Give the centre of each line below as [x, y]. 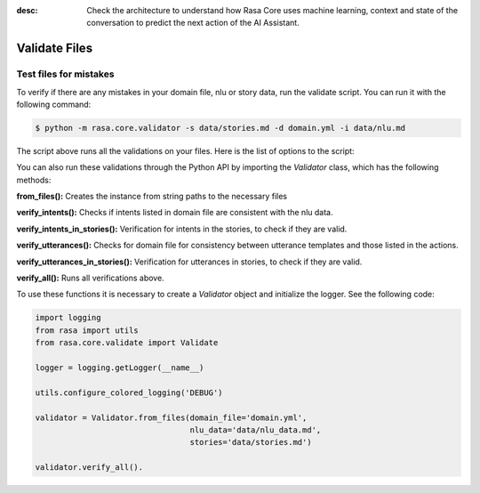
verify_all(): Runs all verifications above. [90, 278]
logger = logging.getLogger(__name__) [120, 368]
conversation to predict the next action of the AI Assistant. [193, 23]
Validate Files [55, 48]
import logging [68, 318]
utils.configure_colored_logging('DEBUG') [129, 392]
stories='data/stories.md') [251, 442]
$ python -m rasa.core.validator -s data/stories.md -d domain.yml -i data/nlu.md [220, 128]
